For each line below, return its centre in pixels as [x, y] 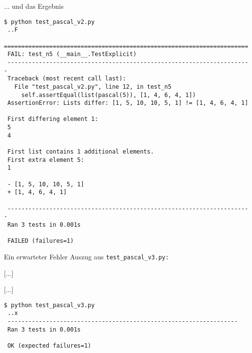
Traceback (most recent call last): [67, 79]
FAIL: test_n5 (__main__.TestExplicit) [72, 54]
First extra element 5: [46, 160]
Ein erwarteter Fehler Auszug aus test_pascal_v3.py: [87, 256]
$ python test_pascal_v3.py [49, 305]
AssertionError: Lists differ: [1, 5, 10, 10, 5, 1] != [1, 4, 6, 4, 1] [128, 103]
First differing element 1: [53, 119]
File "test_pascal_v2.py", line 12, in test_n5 [93, 87]
